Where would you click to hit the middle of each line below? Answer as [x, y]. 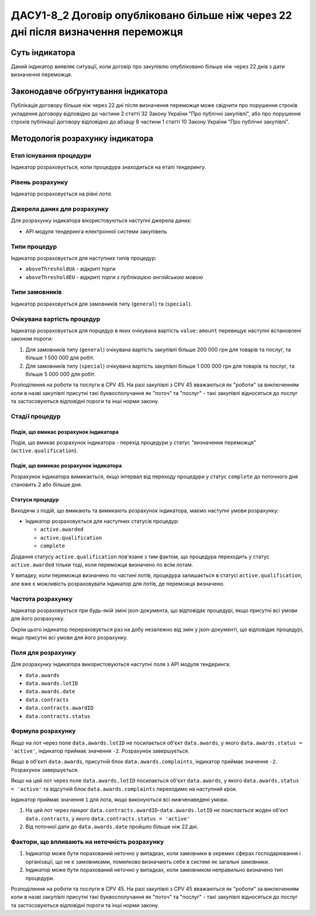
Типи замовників [36, 292]
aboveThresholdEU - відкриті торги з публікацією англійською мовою [114, 277]
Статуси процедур [35, 500]
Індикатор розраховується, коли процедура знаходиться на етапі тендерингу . [109, 167]
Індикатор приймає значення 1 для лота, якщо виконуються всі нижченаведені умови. [120, 800]
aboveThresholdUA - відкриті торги [71, 269]
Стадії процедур [36, 416]
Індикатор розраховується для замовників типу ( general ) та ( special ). [102, 304]
